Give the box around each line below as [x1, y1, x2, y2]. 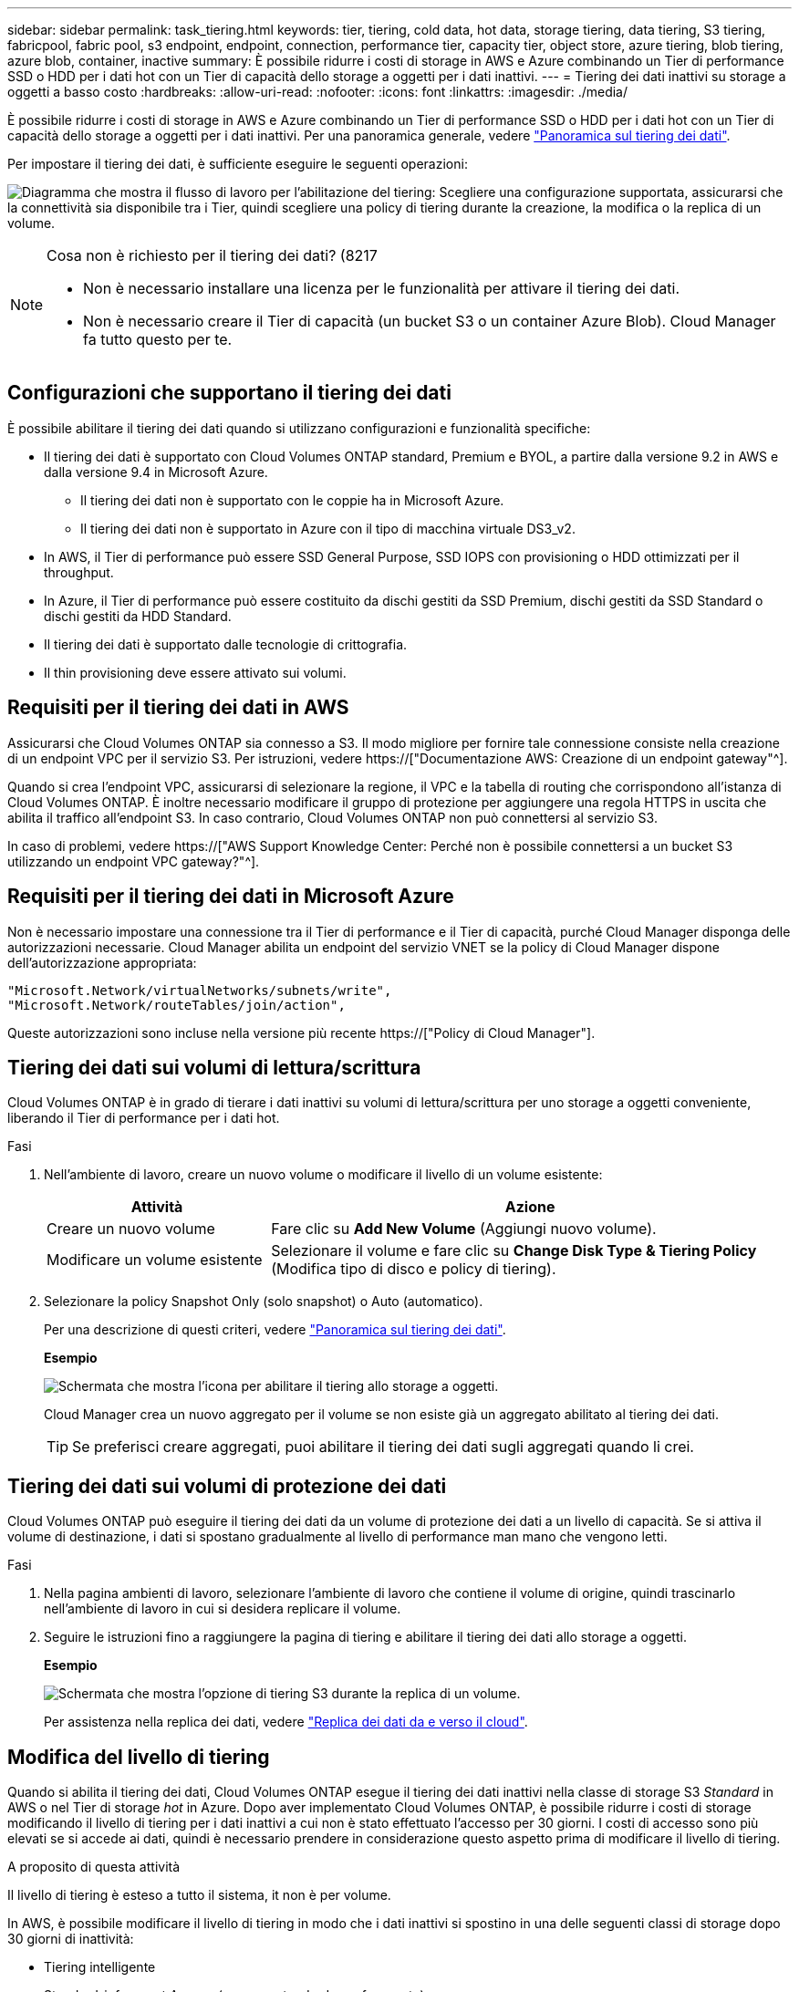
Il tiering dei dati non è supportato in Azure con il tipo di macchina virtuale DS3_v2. [80, 520, 576, 536]
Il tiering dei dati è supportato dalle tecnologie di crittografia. [44, 636, 408, 652]
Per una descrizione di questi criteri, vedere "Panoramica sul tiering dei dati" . [44, 1322, 506, 1338]
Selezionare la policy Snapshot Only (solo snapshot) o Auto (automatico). [44, 1293, 483, 1310]
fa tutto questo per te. [83, 330, 233, 348]
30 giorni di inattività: [7, 1931, 134, 1947]
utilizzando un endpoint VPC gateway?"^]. [7, 853, 260, 869]
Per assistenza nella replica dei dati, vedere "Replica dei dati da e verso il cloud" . [44, 1714, 528, 1730]
